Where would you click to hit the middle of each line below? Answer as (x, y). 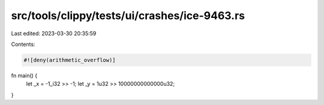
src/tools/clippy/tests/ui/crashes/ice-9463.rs (128, 16)
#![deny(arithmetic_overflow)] (70, 60)
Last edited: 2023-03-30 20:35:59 (54, 33)
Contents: (23, 44)
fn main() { (24, 75)
